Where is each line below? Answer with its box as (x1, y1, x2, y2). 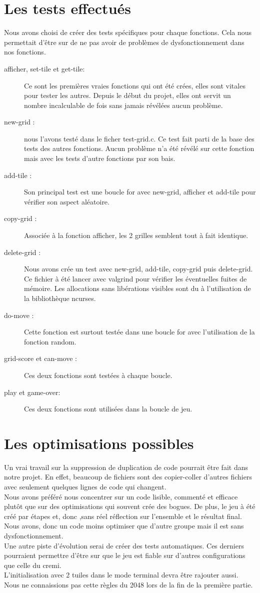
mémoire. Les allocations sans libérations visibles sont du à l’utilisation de (24, 283, 251, 293)
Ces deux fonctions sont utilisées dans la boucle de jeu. (24, 403, 192, 414)
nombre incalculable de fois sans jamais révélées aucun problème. (24, 99, 223, 110)
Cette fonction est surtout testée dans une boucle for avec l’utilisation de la (24, 326, 255, 337)
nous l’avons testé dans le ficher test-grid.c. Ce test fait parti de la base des (24, 133, 254, 143)
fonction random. (24, 336, 76, 346)
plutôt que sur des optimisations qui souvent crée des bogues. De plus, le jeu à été (4, 501, 255, 511)
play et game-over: (4, 386, 60, 397)
